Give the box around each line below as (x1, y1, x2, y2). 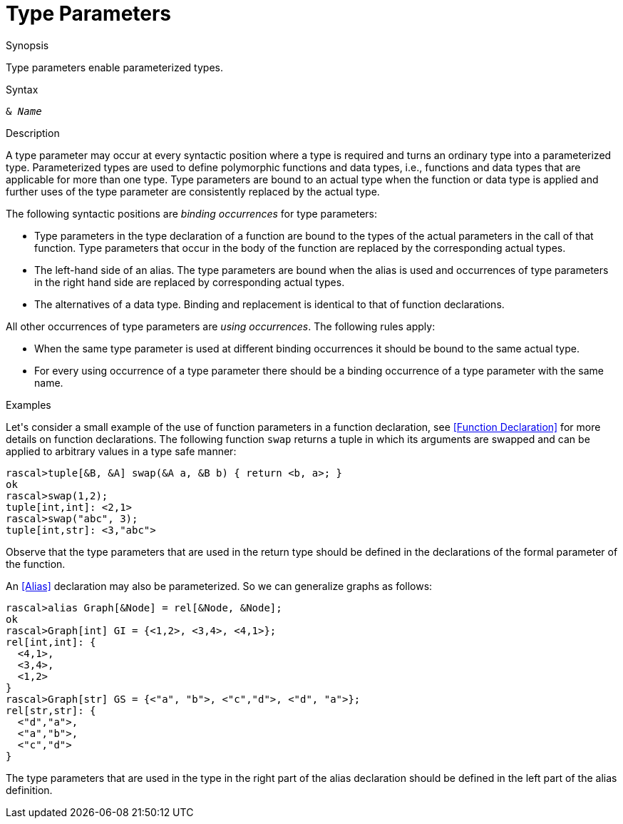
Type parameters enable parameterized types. (6, 61, 223, 73)
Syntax (6, 83, 38, 96)
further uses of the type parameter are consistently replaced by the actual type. (6, 185, 380, 198)
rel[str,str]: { (6, 704, 96, 716)
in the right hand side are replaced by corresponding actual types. (34, 275, 345, 288)
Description (6, 126, 60, 139)
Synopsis (6, 39, 49, 51)
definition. (6, 783, 53, 796)
